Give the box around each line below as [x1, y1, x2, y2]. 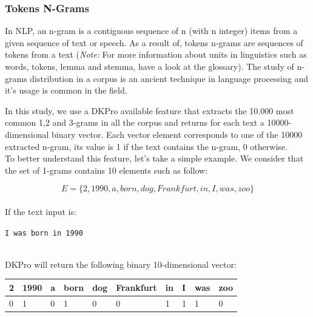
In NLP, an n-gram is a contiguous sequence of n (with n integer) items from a [5, 24, 298, 37]
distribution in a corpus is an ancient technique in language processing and [30, 72, 308, 84]
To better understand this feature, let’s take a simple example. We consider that [5, 152, 304, 165]
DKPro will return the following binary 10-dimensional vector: [5, 257, 237, 270]
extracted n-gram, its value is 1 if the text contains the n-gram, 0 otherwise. [5, 140, 288, 152]
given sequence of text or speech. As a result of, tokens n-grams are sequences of [5, 36, 303, 49]
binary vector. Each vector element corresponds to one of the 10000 [52, 128, 303, 140]
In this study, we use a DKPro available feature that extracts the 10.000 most [5, 104, 294, 117]
